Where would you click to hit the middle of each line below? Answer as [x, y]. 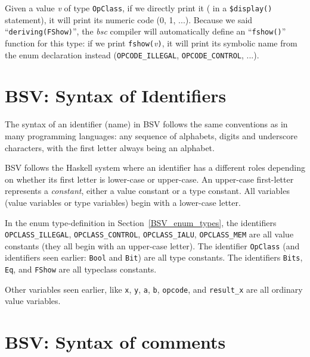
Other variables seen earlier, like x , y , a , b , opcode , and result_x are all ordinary [154, 289]
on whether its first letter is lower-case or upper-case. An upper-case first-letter [149, 179]
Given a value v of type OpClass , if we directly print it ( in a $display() [139, 8]
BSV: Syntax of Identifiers [116, 95]
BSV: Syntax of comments [115, 342]
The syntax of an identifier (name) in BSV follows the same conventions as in [146, 124]
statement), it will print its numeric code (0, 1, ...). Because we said [129, 19]
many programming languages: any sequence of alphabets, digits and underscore [151, 135]
